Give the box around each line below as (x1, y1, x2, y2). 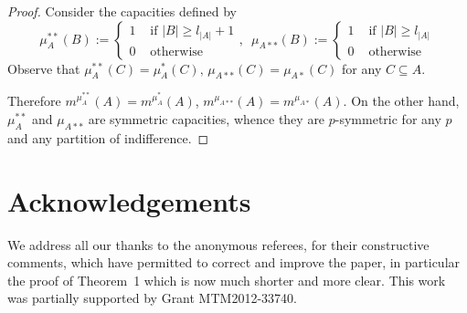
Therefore (7, 91, 61, 110)
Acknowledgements (7, 182, 251, 219)
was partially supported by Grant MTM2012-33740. (7, 288, 297, 308)
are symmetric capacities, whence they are (88, 109, 325, 128)
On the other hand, (351, 91, 460, 110)
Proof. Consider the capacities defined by (7, 2, 237, 20)
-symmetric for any (334, 109, 441, 128)
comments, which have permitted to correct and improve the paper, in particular (7, 253, 461, 272)
